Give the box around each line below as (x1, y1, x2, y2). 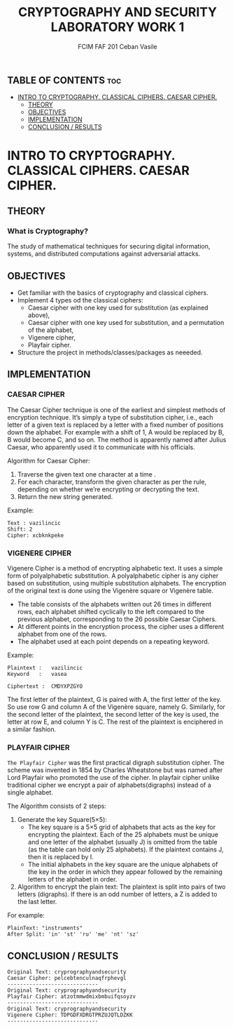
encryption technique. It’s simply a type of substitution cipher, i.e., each (7, 413, 213, 421)
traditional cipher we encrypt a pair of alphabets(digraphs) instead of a (7, 781, 211, 790)
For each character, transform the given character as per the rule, (17, 477, 207, 486)
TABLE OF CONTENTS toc (7, 74, 122, 86)
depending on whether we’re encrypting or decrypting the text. (17, 485, 199, 493)
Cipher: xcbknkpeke (7, 531, 64, 539)
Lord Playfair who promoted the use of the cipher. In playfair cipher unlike (7, 774, 220, 782)
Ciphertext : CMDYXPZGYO (7, 683, 83, 690)
